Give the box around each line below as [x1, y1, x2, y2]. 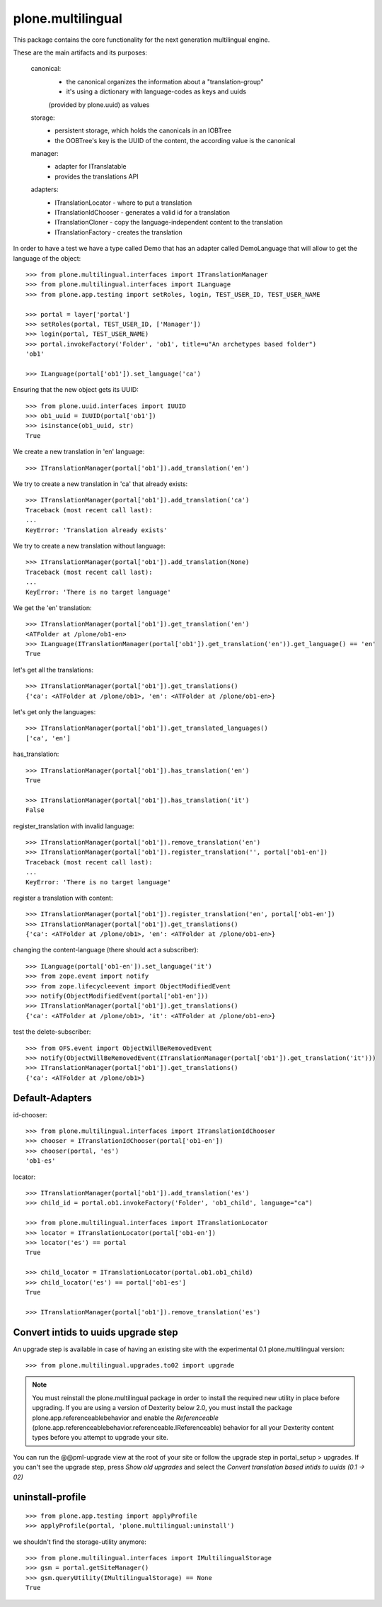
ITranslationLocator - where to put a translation [54, 198, 192, 207]
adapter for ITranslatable [54, 162, 127, 171]
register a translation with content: [13, 893, 113, 902]
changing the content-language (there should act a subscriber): [13, 946, 199, 954]
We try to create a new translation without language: [13, 541, 166, 550]
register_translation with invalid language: [13, 822, 134, 830]
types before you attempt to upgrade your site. [32, 1433, 169, 1442]
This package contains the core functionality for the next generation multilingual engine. [13, 35, 270, 44]
